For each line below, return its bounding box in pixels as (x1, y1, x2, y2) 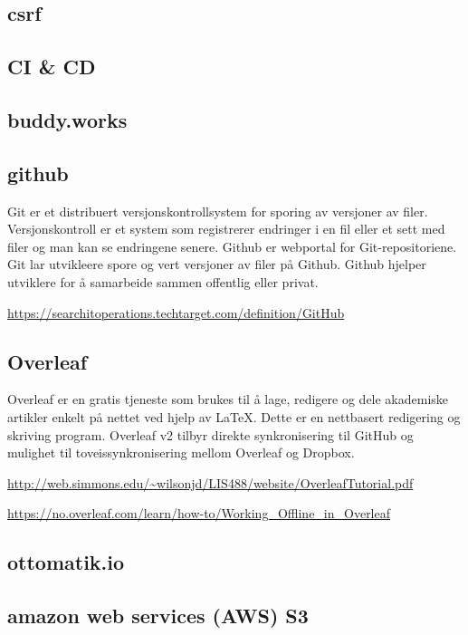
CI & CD (7, 53, 96, 81)
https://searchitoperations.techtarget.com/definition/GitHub (7, 303, 345, 322)
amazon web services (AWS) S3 (7, 601, 309, 630)
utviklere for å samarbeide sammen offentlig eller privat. (7, 272, 319, 291)
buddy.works (7, 105, 128, 133)
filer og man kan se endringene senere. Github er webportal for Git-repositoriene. (7, 236, 457, 255)
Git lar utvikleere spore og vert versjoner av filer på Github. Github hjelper (7, 255, 426, 274)
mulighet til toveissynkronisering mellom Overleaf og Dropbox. (7, 443, 355, 462)
